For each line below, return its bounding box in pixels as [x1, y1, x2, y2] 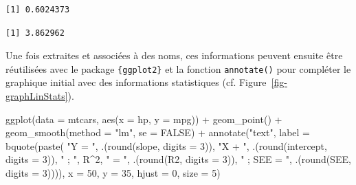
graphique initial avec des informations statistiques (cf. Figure [5, 75, 267, 89]
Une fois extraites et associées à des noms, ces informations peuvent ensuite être [5, 48, 343, 63]
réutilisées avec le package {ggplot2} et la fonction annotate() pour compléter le [5, 61, 351, 76]
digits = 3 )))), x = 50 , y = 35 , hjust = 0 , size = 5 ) [5, 166, 221, 179]
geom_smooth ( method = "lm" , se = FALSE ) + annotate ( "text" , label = [5, 125, 310, 140]
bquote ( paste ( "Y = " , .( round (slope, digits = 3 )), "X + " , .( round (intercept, [5, 138, 327, 153]
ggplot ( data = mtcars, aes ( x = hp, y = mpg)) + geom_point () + [5, 111, 282, 126]
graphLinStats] [5, 89, 68, 103]
